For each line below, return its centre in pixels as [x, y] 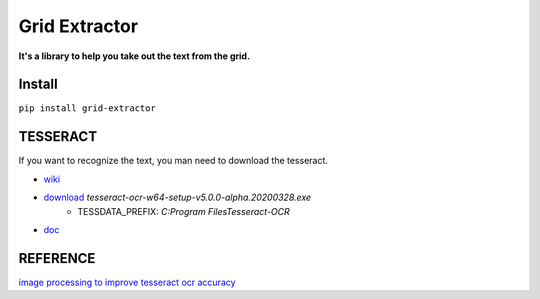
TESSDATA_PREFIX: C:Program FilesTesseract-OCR [183, 211]
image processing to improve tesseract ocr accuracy [127, 282]
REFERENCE [57, 258]
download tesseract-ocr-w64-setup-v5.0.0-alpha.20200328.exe [177, 197]
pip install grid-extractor [87, 108]
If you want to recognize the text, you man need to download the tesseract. [173, 161]
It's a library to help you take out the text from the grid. [134, 56]
